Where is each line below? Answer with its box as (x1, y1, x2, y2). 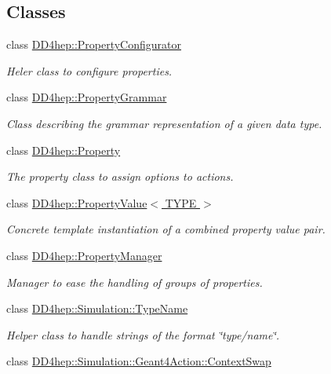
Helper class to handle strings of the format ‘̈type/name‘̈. (6, 326, 280, 343)
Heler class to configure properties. (6, 62, 173, 79)
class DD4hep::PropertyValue (6, 194, 147, 211)
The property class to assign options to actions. (6, 168, 234, 185)
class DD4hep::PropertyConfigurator (6, 36, 182, 53)
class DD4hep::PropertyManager (6, 247, 162, 263)
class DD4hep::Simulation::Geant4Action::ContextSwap (6, 353, 271, 369)
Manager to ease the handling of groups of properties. (6, 273, 263, 290)
